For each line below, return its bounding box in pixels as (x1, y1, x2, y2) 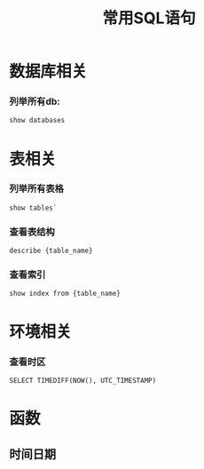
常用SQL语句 (102, 8, 196, 28)
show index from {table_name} (9, 290, 122, 298)
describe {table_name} (9, 246, 93, 256)
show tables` (9, 203, 58, 212)
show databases (9, 116, 66, 125)
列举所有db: (9, 95, 60, 107)
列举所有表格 (9, 183, 65, 195)
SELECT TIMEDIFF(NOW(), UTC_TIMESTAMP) (9, 376, 157, 385)
